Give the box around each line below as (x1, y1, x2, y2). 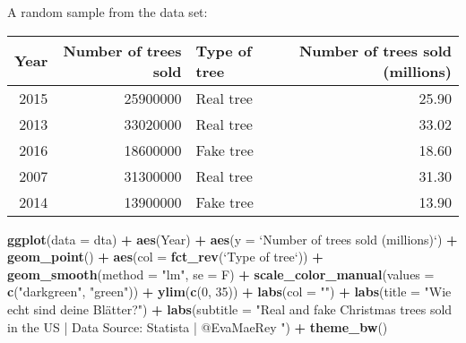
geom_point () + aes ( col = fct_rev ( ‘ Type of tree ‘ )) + (7, 247, 324, 266)
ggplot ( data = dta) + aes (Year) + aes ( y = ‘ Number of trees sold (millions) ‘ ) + (7, 229, 458, 248)
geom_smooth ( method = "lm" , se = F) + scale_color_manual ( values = (7, 264, 435, 283)
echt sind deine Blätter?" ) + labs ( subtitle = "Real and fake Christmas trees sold (7, 299, 453, 318)
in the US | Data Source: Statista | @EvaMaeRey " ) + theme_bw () (7, 317, 388, 336)
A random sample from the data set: (7, 3, 208, 21)
